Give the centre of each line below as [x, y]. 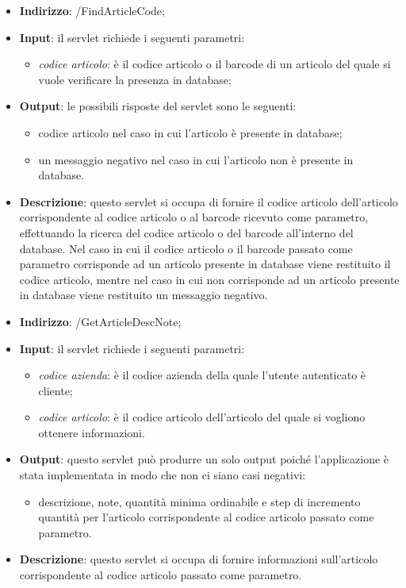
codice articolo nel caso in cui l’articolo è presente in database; [190, 132]
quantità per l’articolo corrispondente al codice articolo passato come [206, 517]
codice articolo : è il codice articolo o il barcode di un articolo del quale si [214, 64]
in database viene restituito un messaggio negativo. [144, 295]
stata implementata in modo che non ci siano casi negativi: [163, 475]
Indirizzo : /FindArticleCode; [92, 10]
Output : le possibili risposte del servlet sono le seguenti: [158, 106]
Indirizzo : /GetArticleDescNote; [100, 321]
